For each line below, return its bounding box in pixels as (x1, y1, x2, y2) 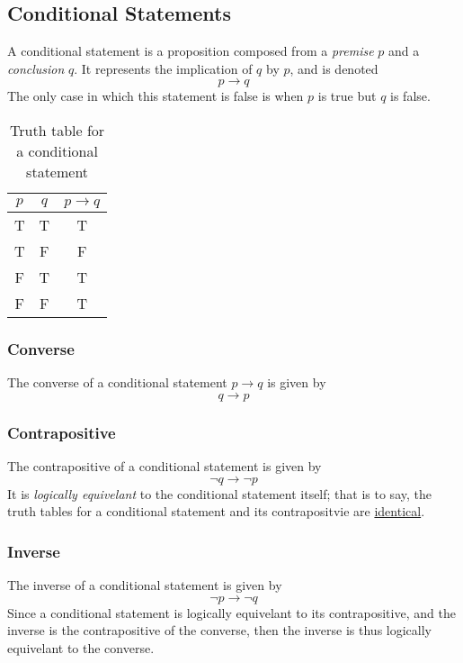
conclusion (7, 59, 65, 77)
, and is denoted (289, 59, 378, 77)
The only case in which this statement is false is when (7, 86, 304, 105)
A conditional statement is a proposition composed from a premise (7, 41, 374, 60)
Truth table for (10, 119, 105, 141)
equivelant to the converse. (7, 638, 155, 657)
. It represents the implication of (74, 59, 253, 77)
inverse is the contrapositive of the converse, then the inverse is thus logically (7, 621, 432, 640)
